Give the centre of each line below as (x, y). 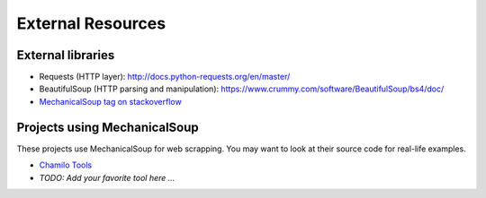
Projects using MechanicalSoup (108, 127)
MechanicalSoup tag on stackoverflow (110, 101)
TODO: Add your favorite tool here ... (107, 177)
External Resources (91, 23)
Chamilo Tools (66, 165)
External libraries (66, 55)
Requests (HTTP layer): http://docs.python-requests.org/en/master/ (165, 77)
